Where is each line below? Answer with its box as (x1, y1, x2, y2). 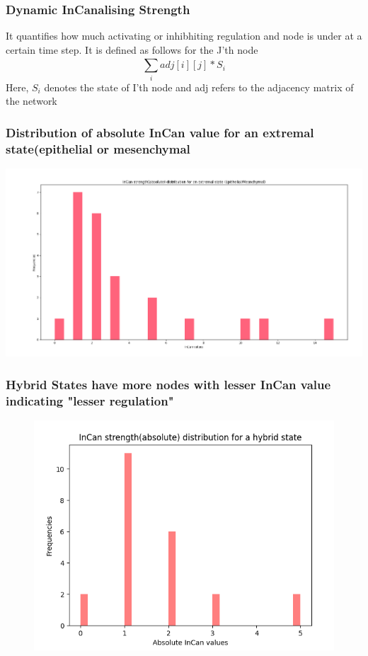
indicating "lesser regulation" (6, 391, 174, 409)
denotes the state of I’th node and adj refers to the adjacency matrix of (44, 79, 354, 94)
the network (6, 93, 57, 108)
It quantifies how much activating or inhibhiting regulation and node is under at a (6, 28, 362, 43)
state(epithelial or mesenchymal (6, 139, 190, 157)
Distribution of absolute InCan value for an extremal (6, 123, 314, 141)
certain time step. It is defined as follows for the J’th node (6, 42, 258, 57)
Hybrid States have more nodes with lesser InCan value (6, 375, 331, 393)
